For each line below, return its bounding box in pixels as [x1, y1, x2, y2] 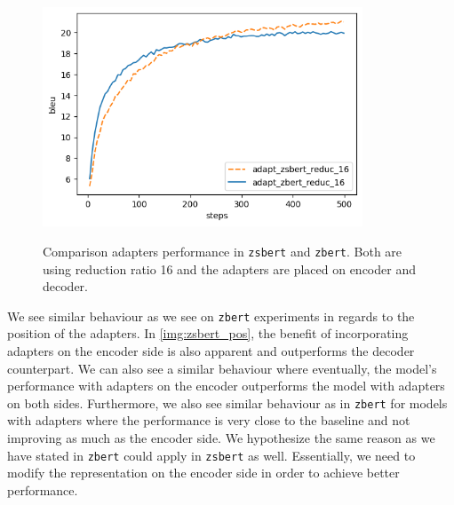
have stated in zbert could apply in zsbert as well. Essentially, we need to [7, 446, 416, 464]
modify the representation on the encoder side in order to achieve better [7, 463, 400, 482]
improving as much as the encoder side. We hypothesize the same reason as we [7, 428, 435, 446]
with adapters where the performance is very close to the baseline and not [7, 411, 410, 430]
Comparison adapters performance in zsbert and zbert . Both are [43, 241, 402, 260]
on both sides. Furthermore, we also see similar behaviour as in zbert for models [7, 393, 448, 412]
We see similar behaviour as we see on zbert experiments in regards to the [7, 306, 415, 325]
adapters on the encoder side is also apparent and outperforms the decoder [7, 341, 415, 359]
